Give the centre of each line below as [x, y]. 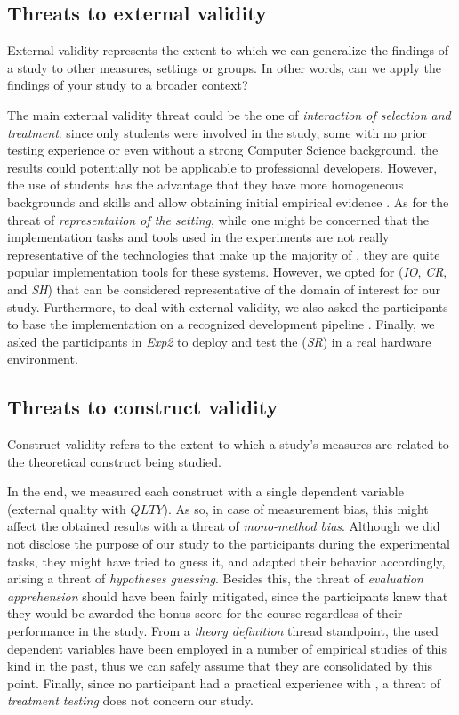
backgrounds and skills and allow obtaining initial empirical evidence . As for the [228, 201]
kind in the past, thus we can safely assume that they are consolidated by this [220, 666]
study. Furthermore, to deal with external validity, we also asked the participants [228, 306]
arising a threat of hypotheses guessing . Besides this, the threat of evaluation [215, 578]
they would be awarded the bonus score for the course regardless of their [205, 613]
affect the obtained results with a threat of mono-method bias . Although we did [224, 526]
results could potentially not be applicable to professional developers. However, [222, 167]
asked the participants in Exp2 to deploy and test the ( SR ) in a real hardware [219, 341]
